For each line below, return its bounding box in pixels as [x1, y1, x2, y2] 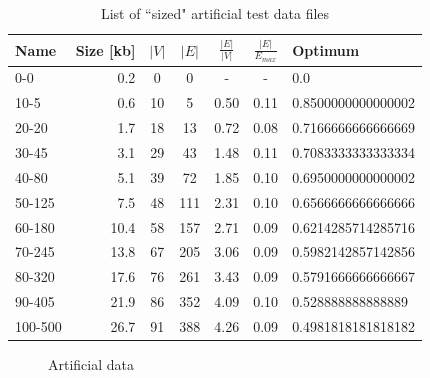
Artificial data [48, 354, 135, 374]
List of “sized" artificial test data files [100, 3, 330, 23]
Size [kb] [75, 39, 136, 60]
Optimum [292, 39, 360, 60]
